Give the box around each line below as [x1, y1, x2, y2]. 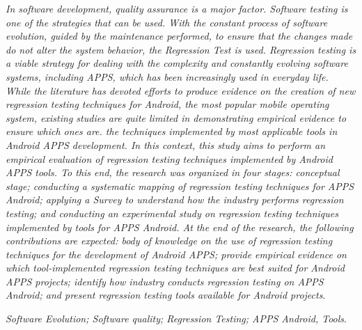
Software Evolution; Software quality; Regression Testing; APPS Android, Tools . [6, 311, 347, 326]
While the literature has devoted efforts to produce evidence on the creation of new [6, 83, 356, 97]
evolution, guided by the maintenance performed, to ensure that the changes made [6, 29, 353, 43]
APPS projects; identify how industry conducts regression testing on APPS [6, 274, 324, 288]
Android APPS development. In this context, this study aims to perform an [6, 137, 326, 152]
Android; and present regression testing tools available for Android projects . [6, 288, 326, 302]
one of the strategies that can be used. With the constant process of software [6, 15, 328, 29]
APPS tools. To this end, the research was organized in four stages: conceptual [6, 165, 340, 180]
